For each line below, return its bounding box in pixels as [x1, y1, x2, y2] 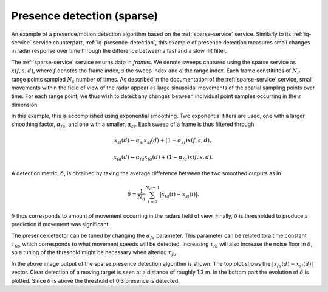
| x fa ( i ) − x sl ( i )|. [159, 190, 200, 199]
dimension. [11, 101, 39, 108]
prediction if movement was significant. [11, 221, 111, 228]
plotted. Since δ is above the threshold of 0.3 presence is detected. [11, 277, 180, 284]
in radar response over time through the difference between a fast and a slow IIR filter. [11, 47, 227, 55]
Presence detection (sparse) [11, 9, 159, 23]
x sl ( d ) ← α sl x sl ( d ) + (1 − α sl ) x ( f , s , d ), [114, 137, 212, 145]
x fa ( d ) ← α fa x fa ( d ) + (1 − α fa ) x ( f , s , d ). [113, 154, 213, 162]
